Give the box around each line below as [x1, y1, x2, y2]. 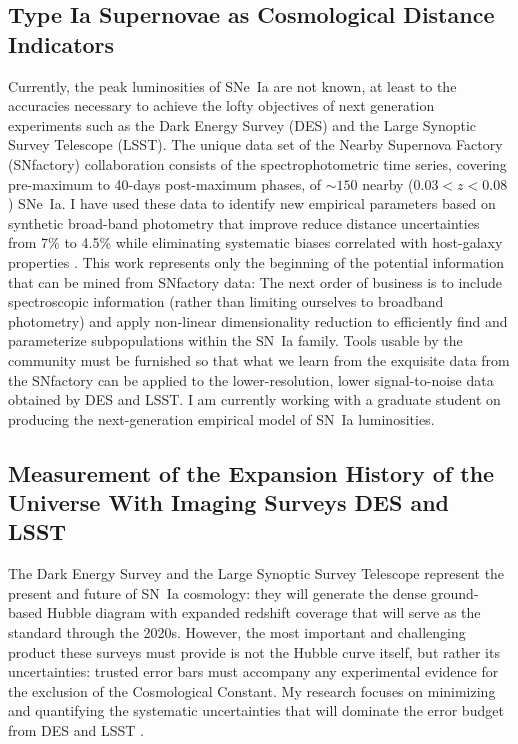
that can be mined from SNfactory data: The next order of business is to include [8, 271, 502, 292]
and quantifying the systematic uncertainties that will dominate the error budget [8, 700, 504, 721]
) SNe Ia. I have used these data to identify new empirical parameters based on [8, 193, 496, 214]
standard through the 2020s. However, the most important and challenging [8, 622, 466, 643]
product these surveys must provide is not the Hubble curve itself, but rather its [8, 641, 500, 662]
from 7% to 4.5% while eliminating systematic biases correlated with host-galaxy [8, 232, 503, 253]
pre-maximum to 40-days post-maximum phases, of [8, 173, 321, 194]
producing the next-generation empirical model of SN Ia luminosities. [8, 408, 435, 429]
